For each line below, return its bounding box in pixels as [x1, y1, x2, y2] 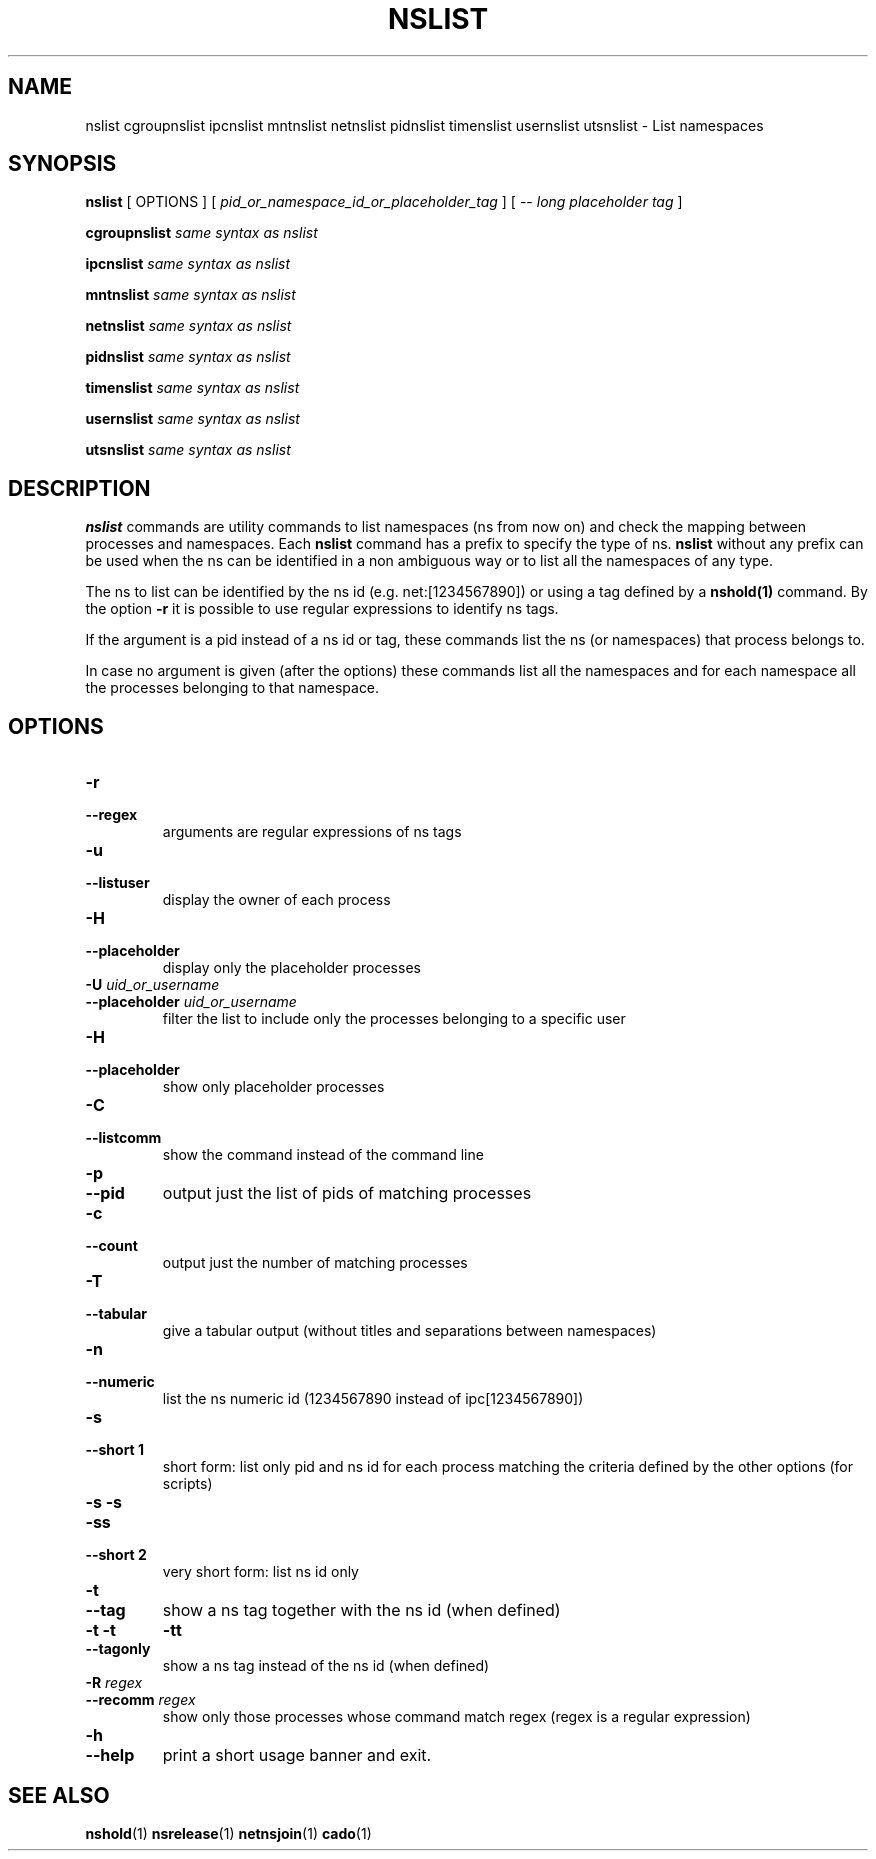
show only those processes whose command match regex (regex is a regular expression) [162, 1708, 751, 1726]
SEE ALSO [8, 1782, 110, 1808]
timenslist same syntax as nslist [85, 379, 300, 397]
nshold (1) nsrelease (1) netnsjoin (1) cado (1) [85, 1824, 372, 1842]
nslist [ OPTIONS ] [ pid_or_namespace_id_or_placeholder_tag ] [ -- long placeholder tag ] [85, 193, 683, 211]
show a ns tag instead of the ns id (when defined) [162, 1657, 490, 1675]
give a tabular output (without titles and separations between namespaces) [162, 1322, 657, 1340]
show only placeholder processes [162, 1078, 385, 1096]
